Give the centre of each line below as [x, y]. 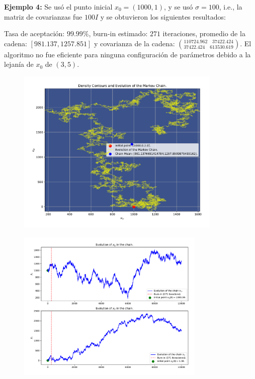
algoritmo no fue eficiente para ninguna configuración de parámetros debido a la [127, 54]
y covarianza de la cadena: [134, 43]
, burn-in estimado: [118, 33]
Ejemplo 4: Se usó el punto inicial [58, 7]
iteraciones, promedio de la [204, 33]
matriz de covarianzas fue [43, 16]
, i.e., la [231, 7]
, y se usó [179, 7]
